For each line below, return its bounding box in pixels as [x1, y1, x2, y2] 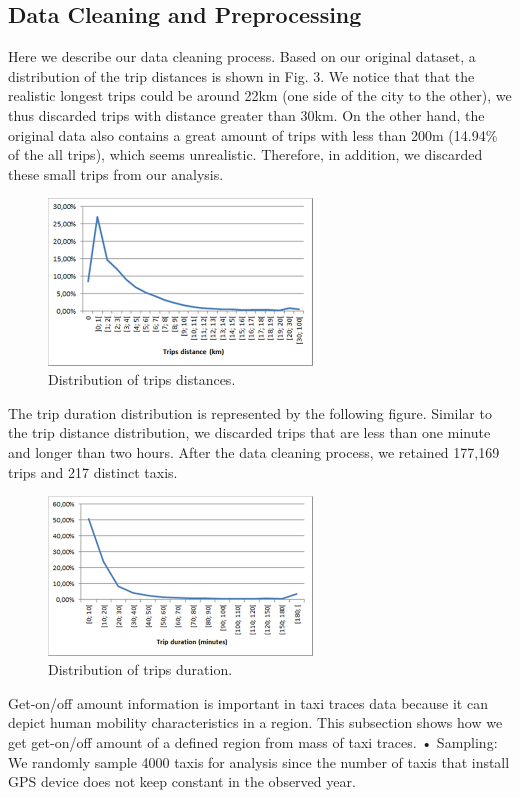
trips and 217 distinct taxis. [8, 461, 178, 482]
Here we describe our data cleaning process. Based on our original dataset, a [8, 46, 476, 67]
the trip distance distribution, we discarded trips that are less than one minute [8, 422, 491, 443]
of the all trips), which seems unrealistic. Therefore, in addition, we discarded [8, 144, 483, 165]
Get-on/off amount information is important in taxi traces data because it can [8, 692, 488, 713]
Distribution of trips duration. [48, 659, 233, 680]
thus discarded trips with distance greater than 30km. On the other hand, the [8, 104, 485, 125]
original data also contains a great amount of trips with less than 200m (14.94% [8, 124, 498, 145]
